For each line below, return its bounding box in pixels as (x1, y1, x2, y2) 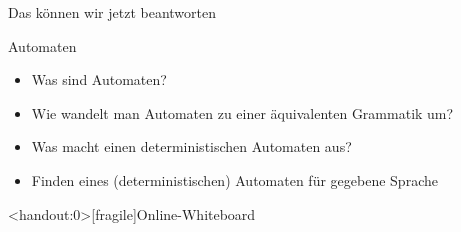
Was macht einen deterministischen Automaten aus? (31, 136, 352, 157)
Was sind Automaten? (31, 69, 167, 90)
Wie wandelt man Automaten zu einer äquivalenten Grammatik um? (31, 102, 454, 123)
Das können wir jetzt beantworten (8, 2, 217, 22)
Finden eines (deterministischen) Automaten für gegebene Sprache (31, 169, 438, 190)
